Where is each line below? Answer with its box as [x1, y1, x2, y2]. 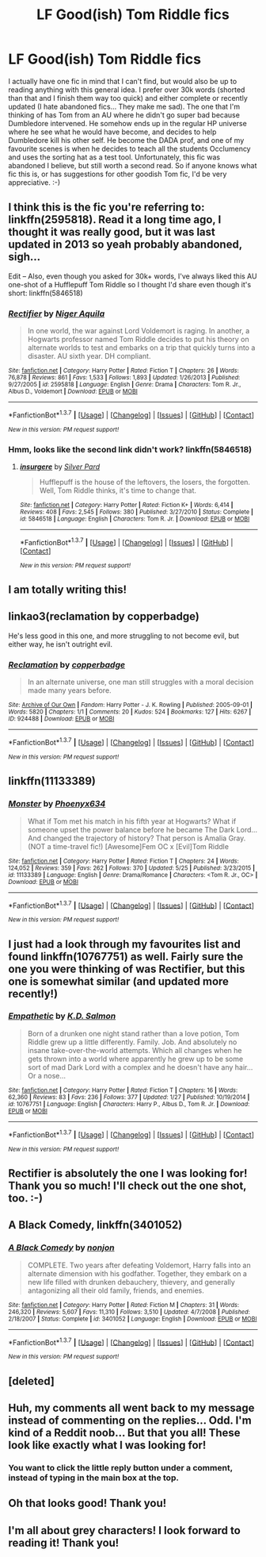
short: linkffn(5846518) [8, 288, 83, 298]
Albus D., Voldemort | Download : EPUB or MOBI [8, 387, 139, 396]
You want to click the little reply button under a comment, [8, 1462, 234, 1473]
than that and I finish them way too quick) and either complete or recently [8, 93, 248, 102]
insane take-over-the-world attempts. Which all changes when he [27, 1045, 243, 1055]
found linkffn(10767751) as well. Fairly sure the [8, 950, 244, 963]
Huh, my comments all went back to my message [8, 1401, 255, 1415]
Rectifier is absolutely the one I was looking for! [8, 1167, 248, 1180]
